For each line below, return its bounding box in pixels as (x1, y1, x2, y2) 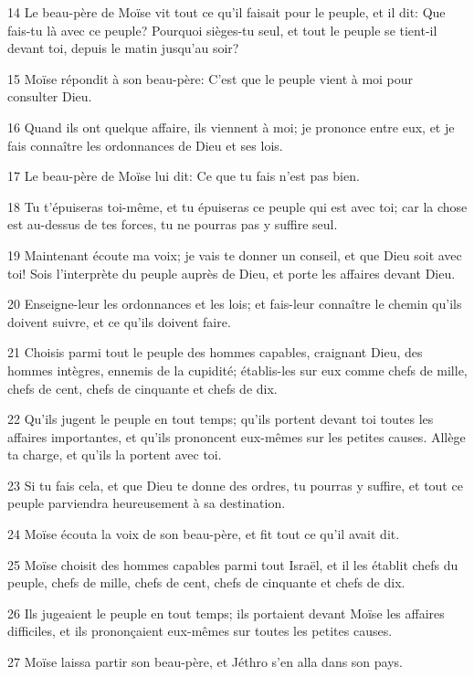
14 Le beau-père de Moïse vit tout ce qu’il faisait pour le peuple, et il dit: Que (7, 3, 446, 21)
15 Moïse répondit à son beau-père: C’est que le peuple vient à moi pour (7, 69, 414, 88)
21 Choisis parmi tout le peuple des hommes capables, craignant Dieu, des (7, 343, 423, 362)
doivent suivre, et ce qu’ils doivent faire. (7, 312, 231, 331)
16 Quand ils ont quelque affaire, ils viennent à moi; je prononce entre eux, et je (7, 117, 455, 136)
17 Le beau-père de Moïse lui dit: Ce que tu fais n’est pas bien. (7, 166, 360, 185)
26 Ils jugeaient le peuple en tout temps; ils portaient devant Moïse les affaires (7, 603, 445, 622)
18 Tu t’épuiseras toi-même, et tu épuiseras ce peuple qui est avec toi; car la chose (7, 196, 468, 216)
